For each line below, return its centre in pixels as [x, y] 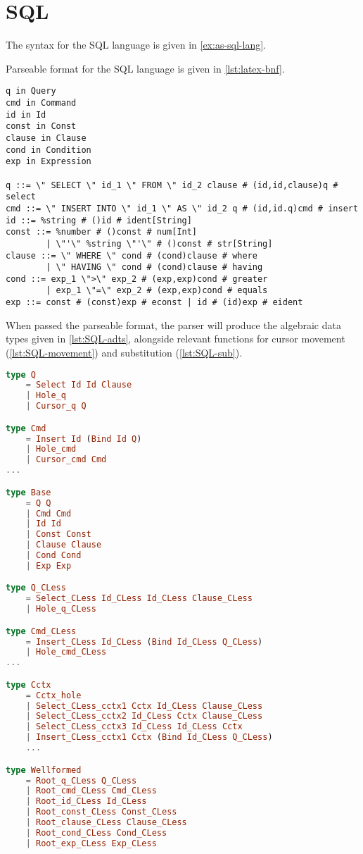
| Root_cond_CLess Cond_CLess [96, 833]
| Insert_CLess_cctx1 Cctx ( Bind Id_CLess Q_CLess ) [149, 737]
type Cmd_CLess [41, 631]
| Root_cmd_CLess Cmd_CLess [91, 791]
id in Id [26, 115]
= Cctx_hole [53, 695]
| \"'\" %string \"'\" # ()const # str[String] [159, 243]
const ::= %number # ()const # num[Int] [102, 232]
